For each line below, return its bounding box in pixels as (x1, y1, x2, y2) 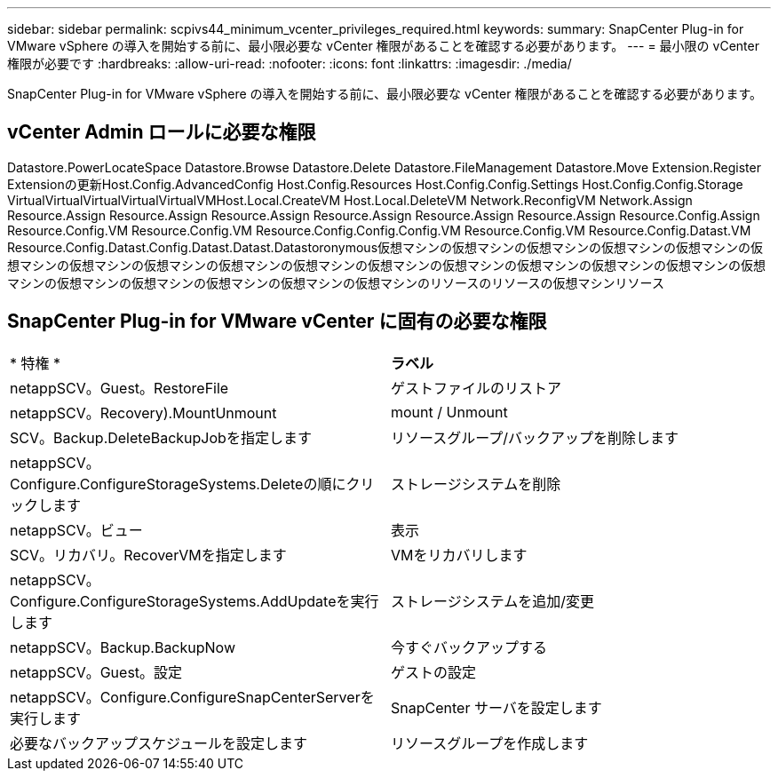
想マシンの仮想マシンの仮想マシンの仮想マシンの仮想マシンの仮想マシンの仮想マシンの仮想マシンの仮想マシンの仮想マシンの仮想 (7, 257, 766, 273)
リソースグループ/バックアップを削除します (391, 428, 679, 447)
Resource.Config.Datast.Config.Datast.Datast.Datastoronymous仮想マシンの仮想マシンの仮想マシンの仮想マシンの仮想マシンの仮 (7, 239, 764, 255)
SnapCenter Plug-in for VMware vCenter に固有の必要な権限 (7, 310, 547, 333)
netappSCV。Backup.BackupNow (10, 638, 235, 656)
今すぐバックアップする (391, 638, 548, 656)
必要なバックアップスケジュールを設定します (10, 734, 307, 752)
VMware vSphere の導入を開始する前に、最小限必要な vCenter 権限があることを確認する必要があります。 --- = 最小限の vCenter (7, 38, 759, 53)
